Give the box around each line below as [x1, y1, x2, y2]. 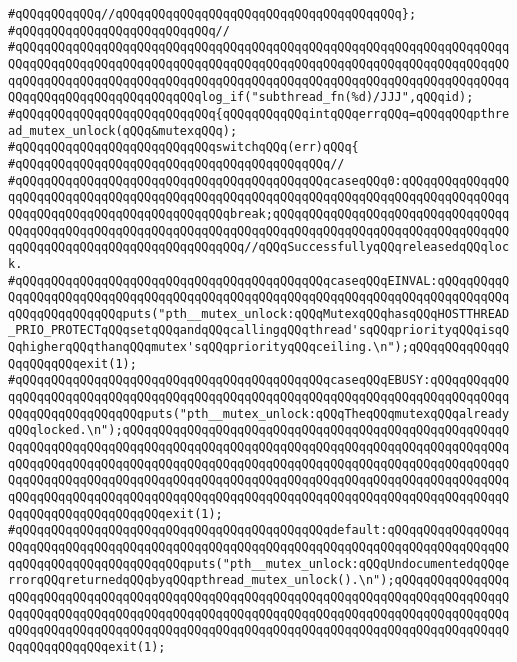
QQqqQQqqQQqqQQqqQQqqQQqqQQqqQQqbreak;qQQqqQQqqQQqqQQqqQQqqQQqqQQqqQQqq [8, 206, 510, 221]
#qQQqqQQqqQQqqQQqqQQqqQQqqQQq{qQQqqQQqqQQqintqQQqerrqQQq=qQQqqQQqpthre [8, 106, 510, 121]
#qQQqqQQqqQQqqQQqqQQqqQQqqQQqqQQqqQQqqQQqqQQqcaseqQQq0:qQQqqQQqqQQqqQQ [8, 173, 510, 188]
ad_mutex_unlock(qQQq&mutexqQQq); [8, 123, 238, 138]
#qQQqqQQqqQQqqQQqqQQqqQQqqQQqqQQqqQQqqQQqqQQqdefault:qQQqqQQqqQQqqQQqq [8, 523, 510, 538]
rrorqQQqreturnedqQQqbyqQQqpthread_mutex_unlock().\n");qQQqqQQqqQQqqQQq [8, 573, 510, 588]
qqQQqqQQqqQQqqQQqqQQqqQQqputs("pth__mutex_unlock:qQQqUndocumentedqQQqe [8, 556, 510, 571]
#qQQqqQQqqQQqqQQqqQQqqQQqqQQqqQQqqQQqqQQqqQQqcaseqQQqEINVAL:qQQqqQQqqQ [8, 273, 510, 288]
